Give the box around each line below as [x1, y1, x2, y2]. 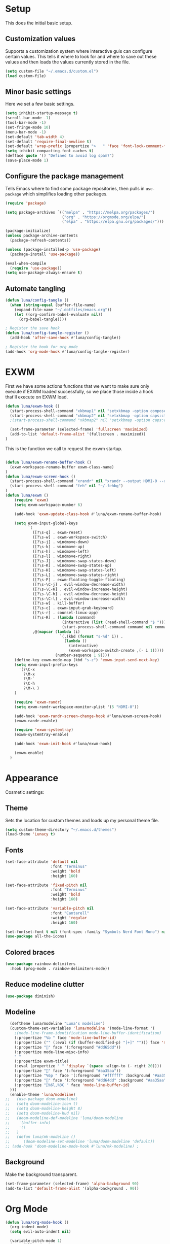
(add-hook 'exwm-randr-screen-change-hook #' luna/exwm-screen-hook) [14, 714, 162, 719]
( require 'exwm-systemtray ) [14, 727, 73, 732]
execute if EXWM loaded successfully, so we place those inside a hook [5, 388, 153, 394]
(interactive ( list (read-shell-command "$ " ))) [61, 620, 166, 625]
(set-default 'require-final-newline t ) [5, 139, 92, 144]
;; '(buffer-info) [5, 1120, 51, 1125]
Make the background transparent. [5, 1171, 77, 1178]
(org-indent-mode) [10, 1224, 49, 1230]
